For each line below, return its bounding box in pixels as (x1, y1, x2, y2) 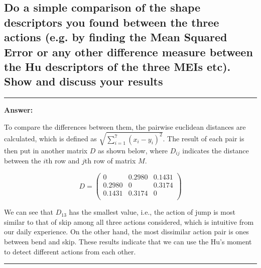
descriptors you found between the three (4, 14, 219, 30)
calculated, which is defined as (4, 133, 97, 144)
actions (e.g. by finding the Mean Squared (4, 29, 227, 45)
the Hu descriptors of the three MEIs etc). (4, 58, 231, 74)
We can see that (4, 207, 54, 217)
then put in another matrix (4, 145, 88, 155)
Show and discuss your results (4, 73, 163, 89)
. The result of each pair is (163, 133, 244, 144)
